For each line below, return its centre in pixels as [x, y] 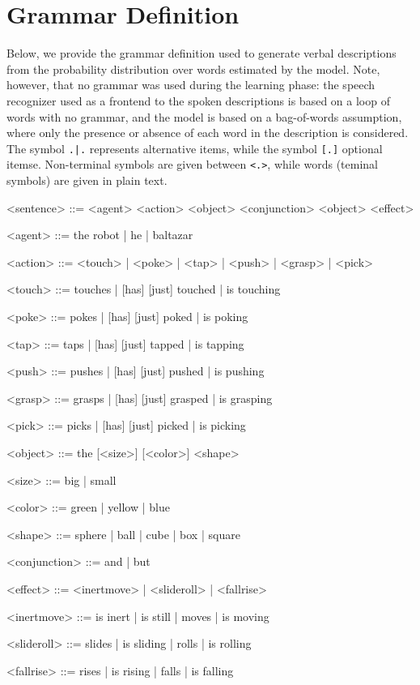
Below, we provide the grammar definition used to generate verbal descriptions [202, 53]
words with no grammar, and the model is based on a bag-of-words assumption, [204, 116]
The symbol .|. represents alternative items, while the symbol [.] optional [195, 148]
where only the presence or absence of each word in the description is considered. [208, 133]
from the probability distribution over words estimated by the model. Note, [193, 68]
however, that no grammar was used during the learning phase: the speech [191, 85]
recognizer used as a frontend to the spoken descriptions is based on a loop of [198, 100]
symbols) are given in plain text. [87, 180]
